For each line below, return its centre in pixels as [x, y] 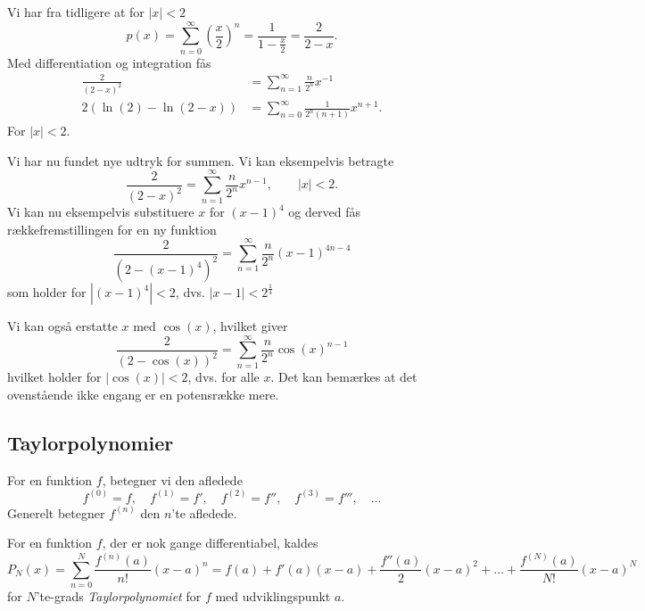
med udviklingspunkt [273, 596]
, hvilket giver [250, 326]
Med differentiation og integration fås [109, 62]
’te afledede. [204, 512]
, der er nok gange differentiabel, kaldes [210, 543]
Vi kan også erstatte [62, 326]
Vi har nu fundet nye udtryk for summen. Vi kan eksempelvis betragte [201, 160]
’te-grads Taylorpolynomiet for [119, 596]
